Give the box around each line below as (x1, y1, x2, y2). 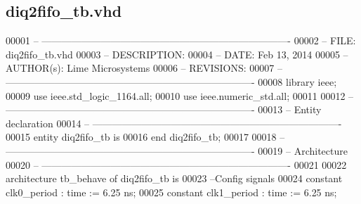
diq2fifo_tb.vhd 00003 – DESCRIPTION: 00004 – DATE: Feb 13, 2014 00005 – (6, 46, 348, 61)
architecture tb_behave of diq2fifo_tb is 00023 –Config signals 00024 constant (6, 171, 343, 186)
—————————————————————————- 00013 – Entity (6, 102, 322, 117)
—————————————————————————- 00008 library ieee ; (6, 74, 337, 89)
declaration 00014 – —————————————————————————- (6, 115, 342, 130)
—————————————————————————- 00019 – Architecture (6, 143, 348, 158)
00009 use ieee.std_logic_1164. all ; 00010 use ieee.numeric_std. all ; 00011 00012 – (6, 88, 354, 103)
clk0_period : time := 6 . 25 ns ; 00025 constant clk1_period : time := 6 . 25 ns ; (6, 184, 337, 199)
